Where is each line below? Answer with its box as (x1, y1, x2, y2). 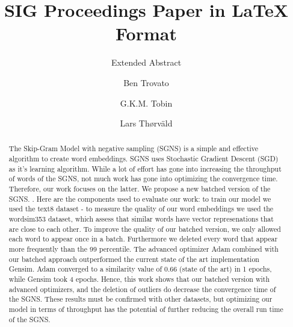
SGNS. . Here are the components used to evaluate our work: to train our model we (8, 193, 271, 204)
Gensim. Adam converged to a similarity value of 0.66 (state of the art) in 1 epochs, (8, 264, 272, 274)
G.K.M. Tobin (120, 96, 173, 109)
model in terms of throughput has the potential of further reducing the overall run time (8, 304, 283, 314)
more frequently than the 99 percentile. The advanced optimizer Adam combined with (8, 244, 279, 254)
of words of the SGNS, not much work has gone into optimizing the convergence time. (8, 173, 278, 184)
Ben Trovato (123, 76, 169, 89)
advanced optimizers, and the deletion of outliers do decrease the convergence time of (8, 284, 276, 294)
